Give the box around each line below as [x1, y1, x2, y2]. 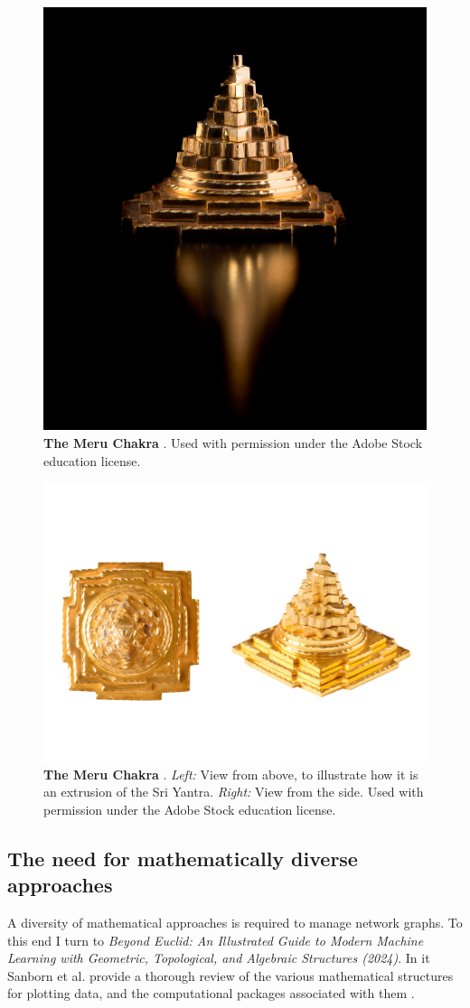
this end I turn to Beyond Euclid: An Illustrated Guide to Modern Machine [7, 930, 424, 949]
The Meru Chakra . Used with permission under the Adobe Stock [43, 433, 423, 452]
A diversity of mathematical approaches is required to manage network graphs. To [7, 913, 463, 931]
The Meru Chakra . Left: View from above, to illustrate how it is [43, 764, 418, 783]
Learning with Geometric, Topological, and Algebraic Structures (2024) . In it [7, 948, 430, 967]
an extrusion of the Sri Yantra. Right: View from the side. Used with [43, 782, 424, 801]
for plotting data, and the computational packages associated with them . [7, 984, 415, 1003]
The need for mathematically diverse [7, 844, 358, 872]
